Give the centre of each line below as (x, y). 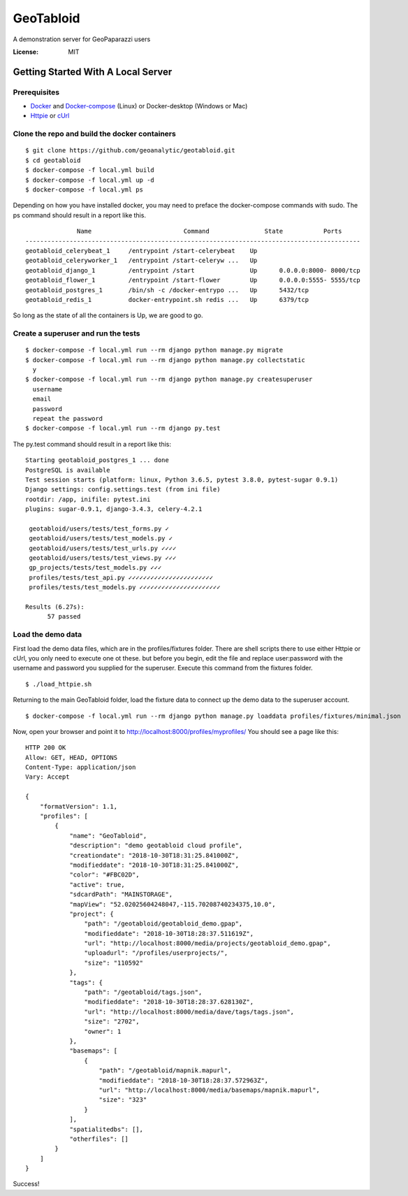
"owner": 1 (103, 1031)
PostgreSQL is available (68, 470)
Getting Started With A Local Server (93, 72)
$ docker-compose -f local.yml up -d (90, 180)
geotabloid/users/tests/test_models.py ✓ (101, 539)
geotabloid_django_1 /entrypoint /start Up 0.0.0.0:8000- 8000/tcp (193, 270)
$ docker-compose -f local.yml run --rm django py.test (123, 428)
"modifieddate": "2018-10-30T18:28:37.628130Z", (169, 1002)
